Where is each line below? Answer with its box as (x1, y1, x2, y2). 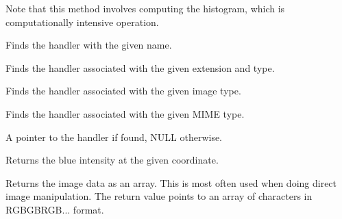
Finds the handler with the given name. (5, 38, 172, 52)
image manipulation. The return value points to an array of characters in (5, 189, 313, 203)
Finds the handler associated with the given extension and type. (5, 60, 275, 75)
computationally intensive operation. (5, 14, 159, 29)
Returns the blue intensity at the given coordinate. (5, 153, 219, 167)
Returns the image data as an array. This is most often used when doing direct (5, 175, 337, 190)
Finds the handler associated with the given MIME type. (5, 106, 245, 120)
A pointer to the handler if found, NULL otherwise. (5, 129, 223, 144)
